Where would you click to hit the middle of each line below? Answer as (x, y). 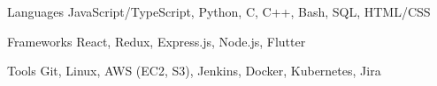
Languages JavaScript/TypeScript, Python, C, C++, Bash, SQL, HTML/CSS (219, 11)
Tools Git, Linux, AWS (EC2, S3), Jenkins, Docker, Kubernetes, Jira (194, 71)
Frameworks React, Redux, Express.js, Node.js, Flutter (157, 41)
